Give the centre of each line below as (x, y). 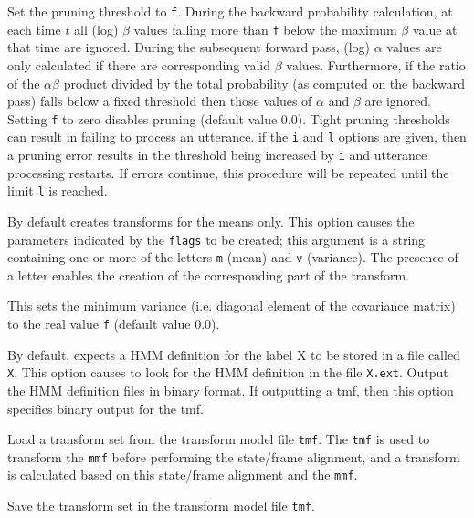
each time (34, 29)
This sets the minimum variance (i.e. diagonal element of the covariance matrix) (232, 306)
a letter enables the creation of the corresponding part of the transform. (208, 275)
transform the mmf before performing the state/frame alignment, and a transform (234, 456)
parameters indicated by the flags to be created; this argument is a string (216, 239)
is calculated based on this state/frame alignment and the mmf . (183, 475)
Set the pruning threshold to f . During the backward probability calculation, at (230, 11)
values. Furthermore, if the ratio (376, 64)
